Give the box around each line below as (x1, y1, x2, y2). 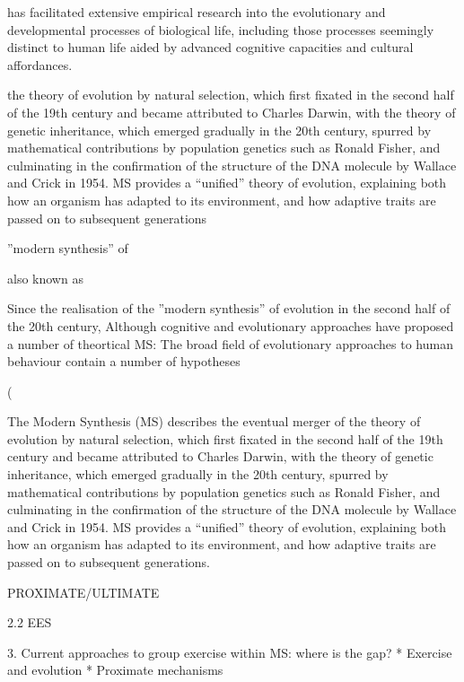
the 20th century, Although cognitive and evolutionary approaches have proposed (7, 316, 454, 335)
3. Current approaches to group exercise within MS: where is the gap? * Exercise (7, 643, 452, 661)
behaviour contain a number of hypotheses (7, 352, 241, 371)
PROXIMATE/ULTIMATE (7, 582, 160, 601)
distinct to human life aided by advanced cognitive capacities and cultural (7, 38, 414, 57)
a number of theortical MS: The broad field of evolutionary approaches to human (7, 334, 453, 353)
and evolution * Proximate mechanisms (7, 660, 223, 679)
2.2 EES (7, 613, 52, 632)
